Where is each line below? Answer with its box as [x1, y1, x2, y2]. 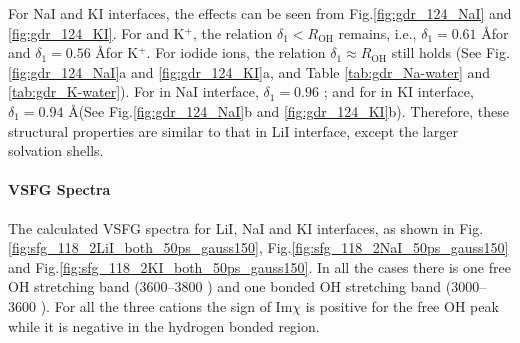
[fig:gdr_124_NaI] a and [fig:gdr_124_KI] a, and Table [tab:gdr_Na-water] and [8, 61, 491, 82]
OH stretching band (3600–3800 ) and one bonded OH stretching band [8, 276, 442, 297]
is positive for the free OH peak [305, 295, 499, 316]
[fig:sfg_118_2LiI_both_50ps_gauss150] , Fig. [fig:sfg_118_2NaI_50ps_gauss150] [8, 237, 509, 258]
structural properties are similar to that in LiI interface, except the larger [8, 120, 458, 141]
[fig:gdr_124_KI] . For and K [8, 22, 185, 43]
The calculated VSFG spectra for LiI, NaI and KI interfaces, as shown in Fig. [8, 217, 484, 238]
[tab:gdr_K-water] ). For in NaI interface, [8, 81, 259, 102]
